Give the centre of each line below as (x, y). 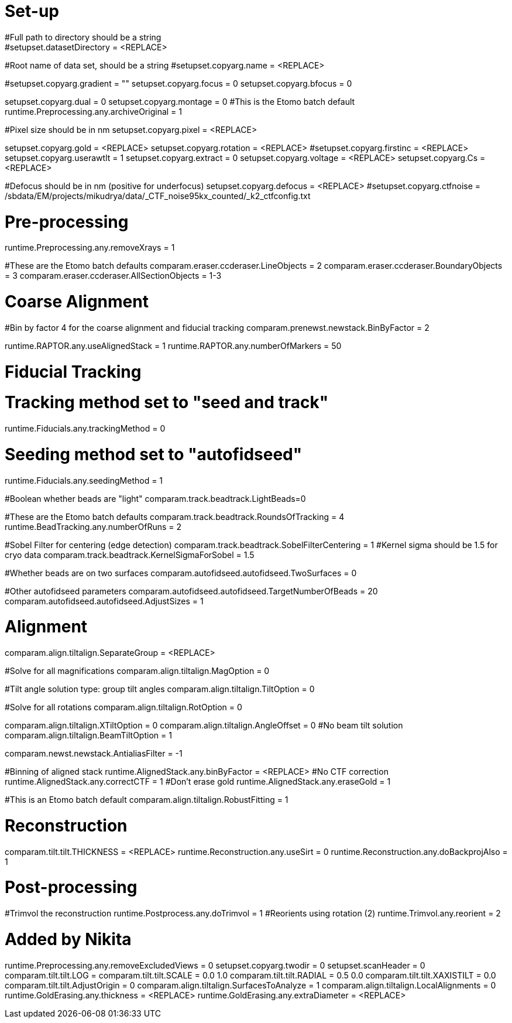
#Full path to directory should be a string (83, 37)
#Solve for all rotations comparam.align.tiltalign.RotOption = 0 (123, 707)
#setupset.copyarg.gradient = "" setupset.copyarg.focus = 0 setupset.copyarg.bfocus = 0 (178, 83)
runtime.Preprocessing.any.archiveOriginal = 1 (93, 111)
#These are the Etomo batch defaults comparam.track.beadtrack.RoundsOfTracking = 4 (175, 516)
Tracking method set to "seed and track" (167, 403)
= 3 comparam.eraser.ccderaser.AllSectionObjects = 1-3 (113, 276)
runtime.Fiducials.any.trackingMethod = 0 (85, 428)
